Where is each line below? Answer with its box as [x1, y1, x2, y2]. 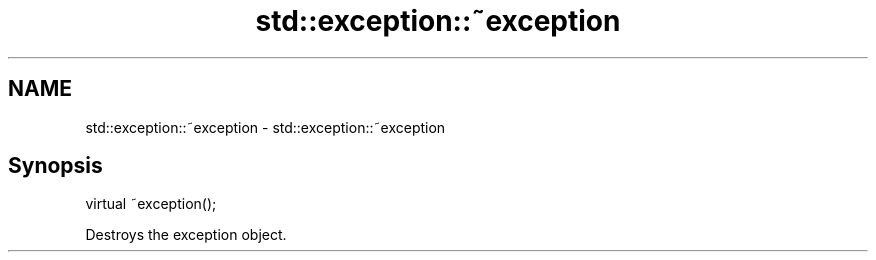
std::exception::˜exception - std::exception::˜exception [85, 118, 446, 136]
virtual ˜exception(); [85, 195, 217, 213]
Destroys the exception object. [85, 226, 287, 244]
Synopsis [8, 153, 103, 179]
